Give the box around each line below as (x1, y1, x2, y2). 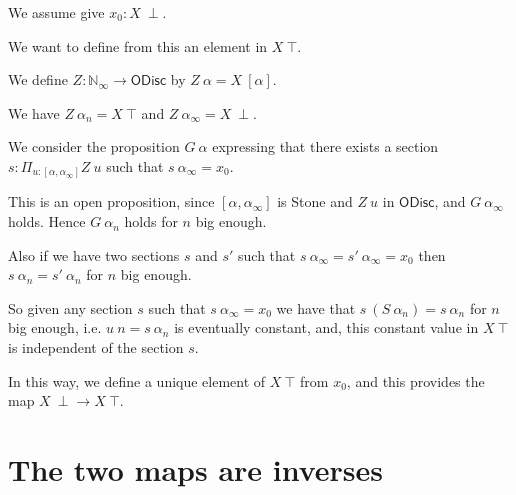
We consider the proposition (8, 136, 180, 157)
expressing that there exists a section (212, 136, 439, 157)
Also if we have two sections (8, 244, 180, 265)
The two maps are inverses (8, 449, 384, 490)
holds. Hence (8, 211, 86, 232)
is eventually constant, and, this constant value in (174, 317, 479, 338)
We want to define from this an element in (8, 35, 268, 56)
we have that (276, 297, 356, 318)
